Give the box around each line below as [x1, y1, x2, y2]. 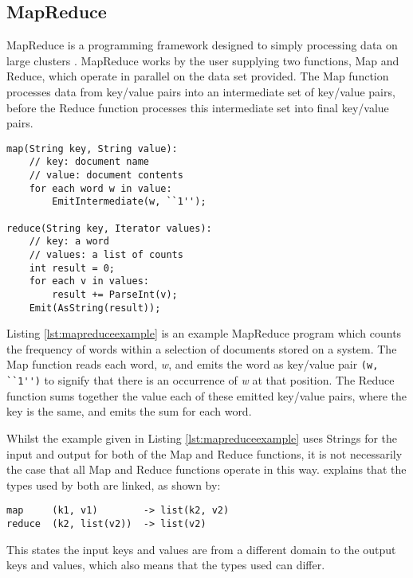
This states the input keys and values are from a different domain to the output [6, 541, 396, 557]
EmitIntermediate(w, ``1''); [52, 196, 206, 208]
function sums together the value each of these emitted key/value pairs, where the [6, 387, 407, 404]
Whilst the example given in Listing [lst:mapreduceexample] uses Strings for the [6, 429, 398, 446]
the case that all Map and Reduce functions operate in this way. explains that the [6, 461, 407, 478]
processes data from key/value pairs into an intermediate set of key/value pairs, [6, 83, 395, 100]
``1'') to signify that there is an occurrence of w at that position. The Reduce [6, 372, 395, 389]
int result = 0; [29, 262, 116, 274]
